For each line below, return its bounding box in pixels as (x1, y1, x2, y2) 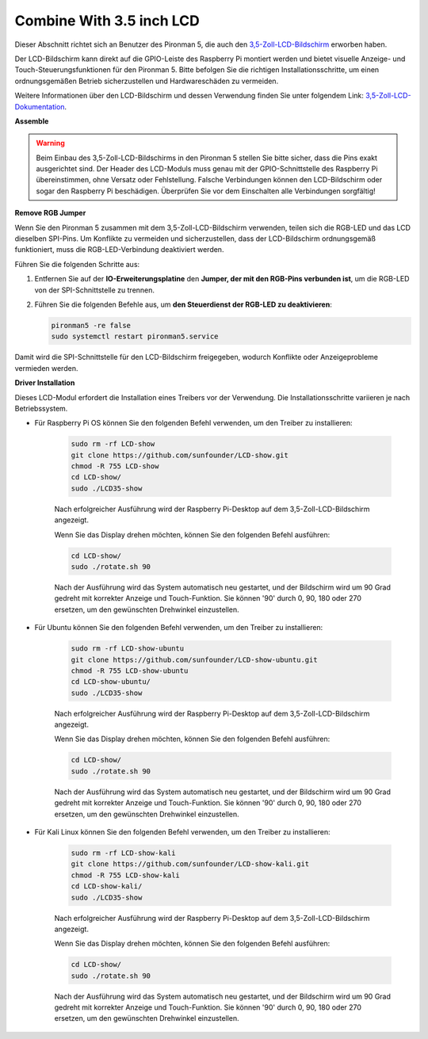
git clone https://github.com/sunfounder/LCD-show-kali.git (71, 860, 310, 869)
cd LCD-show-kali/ (71, 882, 143, 891)
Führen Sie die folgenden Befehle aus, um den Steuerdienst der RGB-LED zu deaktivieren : (34, 300, 332, 309)
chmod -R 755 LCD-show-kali (71, 870, 180, 880)
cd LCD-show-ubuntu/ (71, 678, 151, 686)
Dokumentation (14, 101, 65, 111)
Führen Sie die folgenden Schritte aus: (14, 259, 140, 269)
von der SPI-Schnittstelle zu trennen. (34, 285, 155, 295)
